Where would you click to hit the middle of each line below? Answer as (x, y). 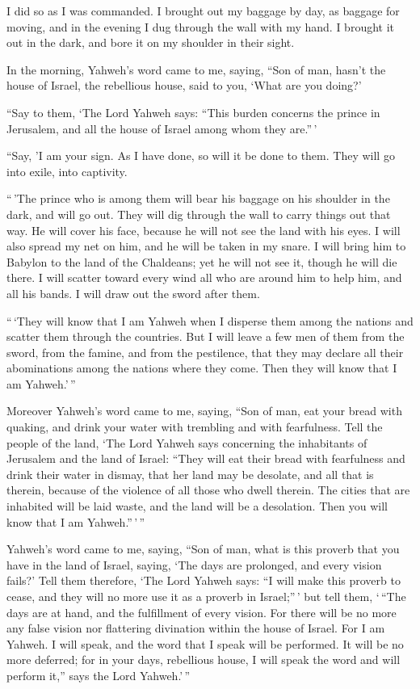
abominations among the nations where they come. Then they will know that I (202, 368)
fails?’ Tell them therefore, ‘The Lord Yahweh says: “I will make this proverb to (204, 580)
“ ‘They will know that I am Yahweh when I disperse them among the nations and (210, 320)
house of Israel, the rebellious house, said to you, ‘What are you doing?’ (184, 85)
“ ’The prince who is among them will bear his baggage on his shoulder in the (198, 198)
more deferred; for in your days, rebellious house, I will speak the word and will (204, 660)
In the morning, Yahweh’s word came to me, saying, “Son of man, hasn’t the (196, 69)
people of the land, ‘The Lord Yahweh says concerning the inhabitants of (187, 442)
